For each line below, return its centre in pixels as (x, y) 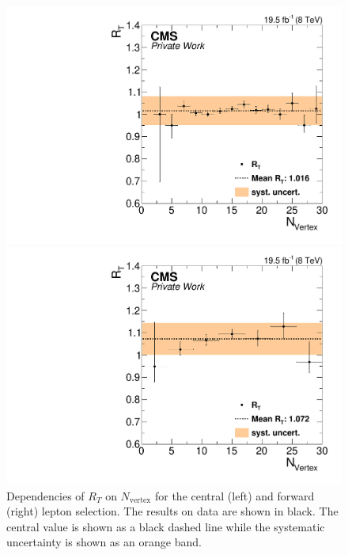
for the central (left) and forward (235, 495)
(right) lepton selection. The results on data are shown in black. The (172, 511)
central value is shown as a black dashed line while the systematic (166, 526)
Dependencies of (45, 495)
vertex (140, 500)
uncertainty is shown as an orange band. (104, 542)
